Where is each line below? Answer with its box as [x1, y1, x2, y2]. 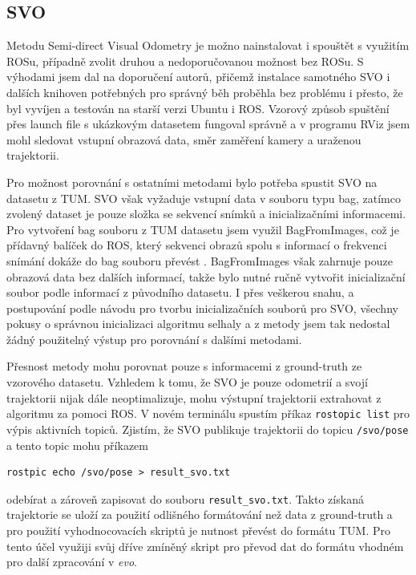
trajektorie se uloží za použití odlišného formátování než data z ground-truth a [6, 506, 393, 523]
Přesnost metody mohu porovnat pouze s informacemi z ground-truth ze [6, 358, 362, 375]
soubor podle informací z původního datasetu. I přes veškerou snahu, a [6, 284, 354, 301]
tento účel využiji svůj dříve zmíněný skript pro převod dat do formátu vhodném [6, 537, 404, 554]
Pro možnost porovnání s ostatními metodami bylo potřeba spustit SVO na [6, 173, 378, 190]
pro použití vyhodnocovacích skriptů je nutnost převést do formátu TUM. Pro [6, 522, 391, 539]
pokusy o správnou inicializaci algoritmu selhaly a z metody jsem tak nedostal [6, 315, 390, 332]
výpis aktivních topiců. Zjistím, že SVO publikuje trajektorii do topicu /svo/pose [6, 420, 409, 437]
